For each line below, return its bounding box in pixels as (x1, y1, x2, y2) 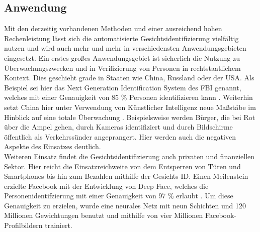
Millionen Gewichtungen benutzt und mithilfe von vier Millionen (4, 210, 203, 220)
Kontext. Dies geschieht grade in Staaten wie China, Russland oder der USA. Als (4, 72, 254, 83)
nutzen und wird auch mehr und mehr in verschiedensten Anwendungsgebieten (4, 43, 246, 53)
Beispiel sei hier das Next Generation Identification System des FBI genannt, (4, 82, 241, 92)
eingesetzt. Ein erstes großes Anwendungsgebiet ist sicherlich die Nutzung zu (4, 52, 240, 63)
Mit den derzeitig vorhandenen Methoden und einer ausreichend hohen (4, 23, 222, 34)
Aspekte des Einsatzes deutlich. (4, 141, 101, 152)
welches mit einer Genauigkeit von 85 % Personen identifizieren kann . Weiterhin (4, 92, 253, 102)
